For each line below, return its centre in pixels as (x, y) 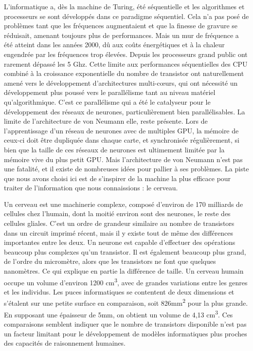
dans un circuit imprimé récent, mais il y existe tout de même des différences (119, 232)
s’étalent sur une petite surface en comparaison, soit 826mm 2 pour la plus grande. (126, 302)
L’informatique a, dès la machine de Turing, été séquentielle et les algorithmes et (124, 6)
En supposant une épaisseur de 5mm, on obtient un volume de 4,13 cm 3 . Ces (118, 314)
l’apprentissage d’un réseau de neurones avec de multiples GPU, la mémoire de (121, 130)
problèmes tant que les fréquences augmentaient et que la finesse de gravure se (121, 26)
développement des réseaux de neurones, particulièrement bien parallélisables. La (125, 111)
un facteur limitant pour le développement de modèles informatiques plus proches (126, 333)
